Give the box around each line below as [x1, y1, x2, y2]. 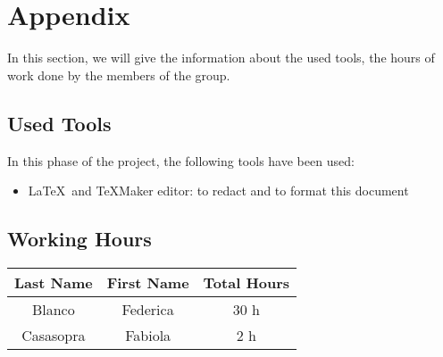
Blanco [31, 298, 75, 320]
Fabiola [125, 324, 171, 345]
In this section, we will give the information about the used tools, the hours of [7, 48, 435, 67]
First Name [106, 271, 189, 293]
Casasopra [21, 324, 86, 345]
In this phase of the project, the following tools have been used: [7, 151, 355, 170]
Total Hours [203, 271, 290, 293]
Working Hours [7, 225, 152, 253]
